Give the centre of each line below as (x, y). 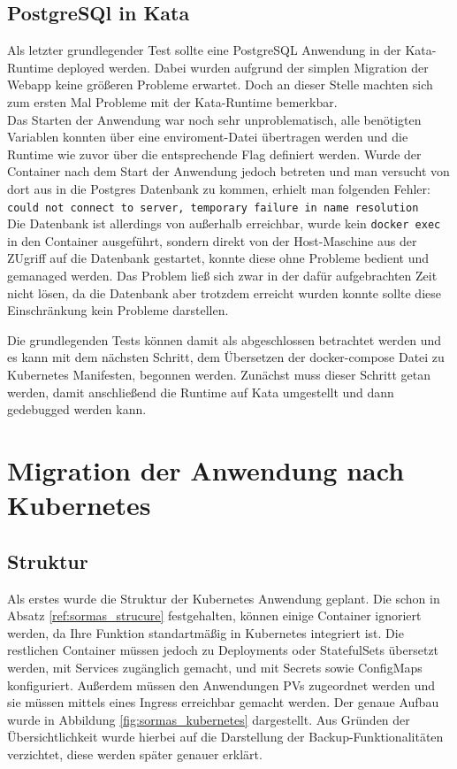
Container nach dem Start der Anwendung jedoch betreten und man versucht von (228, 171)
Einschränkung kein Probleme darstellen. (118, 310)
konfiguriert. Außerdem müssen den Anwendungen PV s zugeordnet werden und (221, 684)
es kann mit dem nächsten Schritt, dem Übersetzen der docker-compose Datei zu (226, 357)
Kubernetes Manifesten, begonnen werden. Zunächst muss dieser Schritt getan (219, 375)
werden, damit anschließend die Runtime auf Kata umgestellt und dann (201, 392)
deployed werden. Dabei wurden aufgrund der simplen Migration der (243, 67)
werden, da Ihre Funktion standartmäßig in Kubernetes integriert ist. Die (206, 632)
